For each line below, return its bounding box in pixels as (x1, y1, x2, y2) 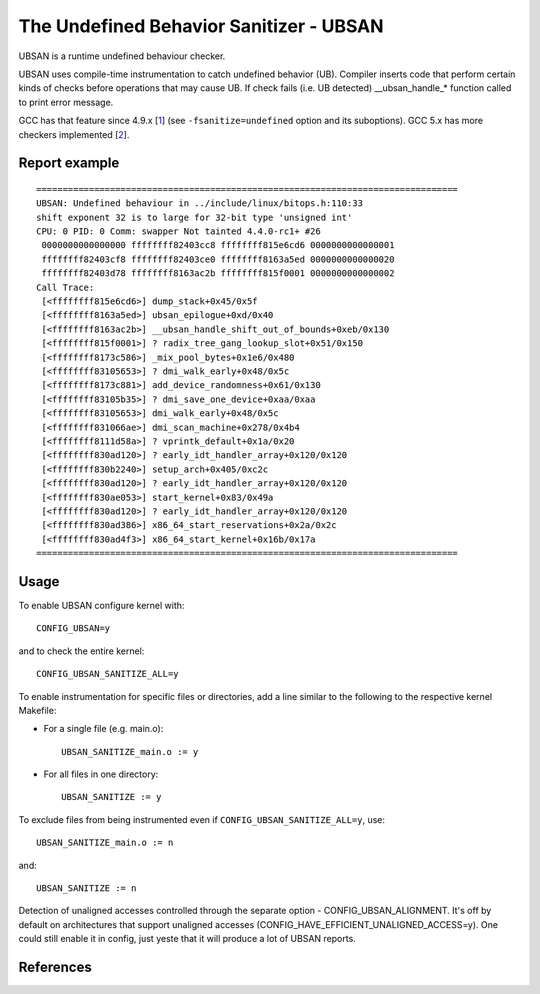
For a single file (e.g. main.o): (43, 723, 164, 735)
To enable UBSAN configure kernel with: (18, 599, 185, 611)
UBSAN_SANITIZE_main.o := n (36, 837, 174, 849)
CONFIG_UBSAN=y (36, 623, 111, 634)
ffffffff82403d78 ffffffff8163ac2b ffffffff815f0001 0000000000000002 (41, 268, 395, 279)
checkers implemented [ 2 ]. (18, 128, 130, 140)
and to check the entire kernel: (18, 645, 145, 657)
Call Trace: (36, 281, 95, 293)
